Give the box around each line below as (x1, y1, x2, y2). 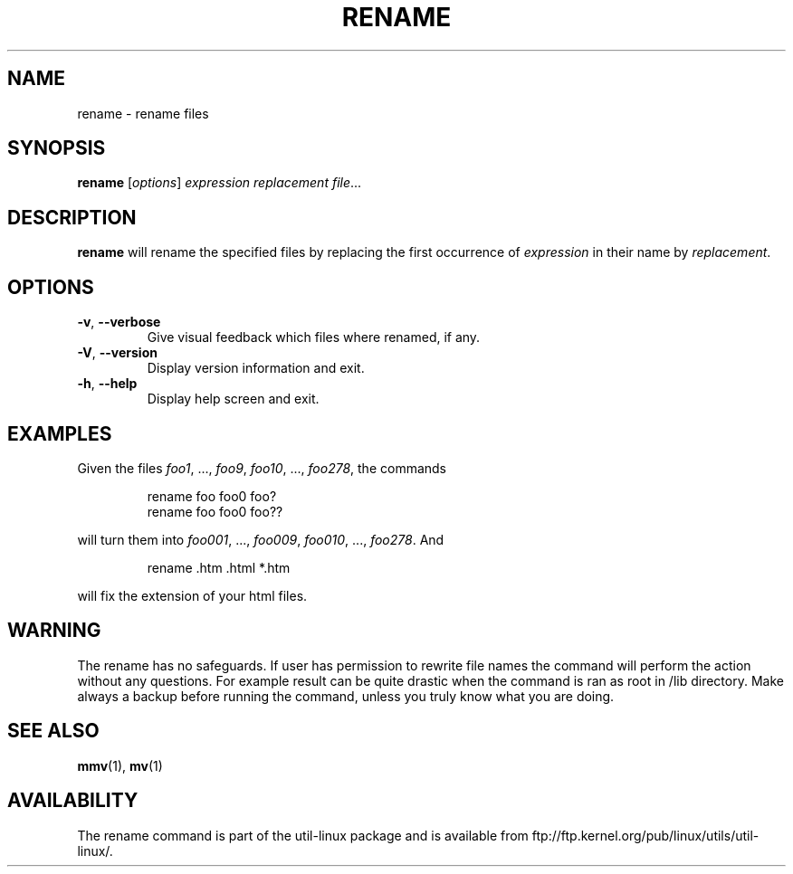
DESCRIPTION (7, 205, 137, 229)
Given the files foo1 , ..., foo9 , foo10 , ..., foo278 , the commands (77, 460, 447, 476)
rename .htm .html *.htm (147, 559, 291, 575)
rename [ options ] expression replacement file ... (77, 175, 362, 191)
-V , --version (77, 345, 158, 361)
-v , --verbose (77, 314, 161, 330)
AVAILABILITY (7, 789, 139, 812)
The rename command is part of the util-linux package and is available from (77, 827, 529, 843)
